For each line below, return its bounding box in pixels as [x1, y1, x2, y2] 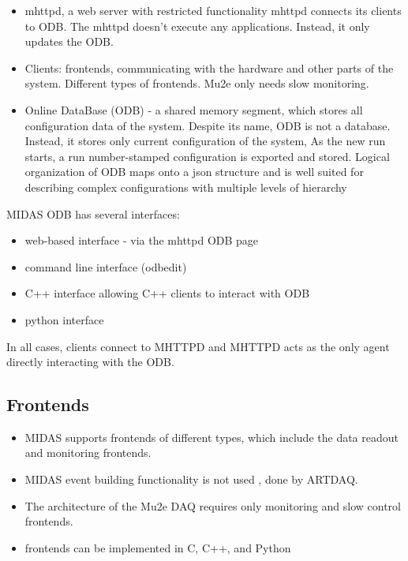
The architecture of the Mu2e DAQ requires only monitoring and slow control [24, 497, 401, 514]
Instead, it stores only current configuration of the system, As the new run [24, 133, 386, 149]
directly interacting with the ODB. [6, 353, 174, 370]
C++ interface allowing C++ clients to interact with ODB [24, 285, 310, 301]
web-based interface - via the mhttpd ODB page [24, 232, 259, 249]
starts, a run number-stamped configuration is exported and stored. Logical [24, 148, 390, 164]
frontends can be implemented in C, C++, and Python [24, 539, 291, 555]
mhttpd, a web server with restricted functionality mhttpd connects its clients [24, 2, 402, 18]
